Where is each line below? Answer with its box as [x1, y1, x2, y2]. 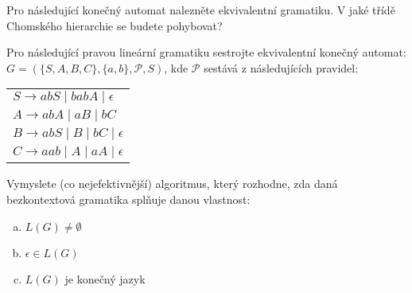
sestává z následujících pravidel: [204, 59, 359, 76]
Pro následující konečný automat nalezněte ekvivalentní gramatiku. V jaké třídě [6, 2, 395, 18]
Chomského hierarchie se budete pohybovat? [6, 17, 223, 33]
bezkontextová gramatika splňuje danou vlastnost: [6, 190, 251, 207]
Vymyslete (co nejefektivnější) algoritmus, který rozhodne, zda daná [6, 175, 338, 192]
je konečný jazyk [64, 270, 146, 287]
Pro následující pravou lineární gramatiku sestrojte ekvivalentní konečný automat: [6, 44, 406, 61]
